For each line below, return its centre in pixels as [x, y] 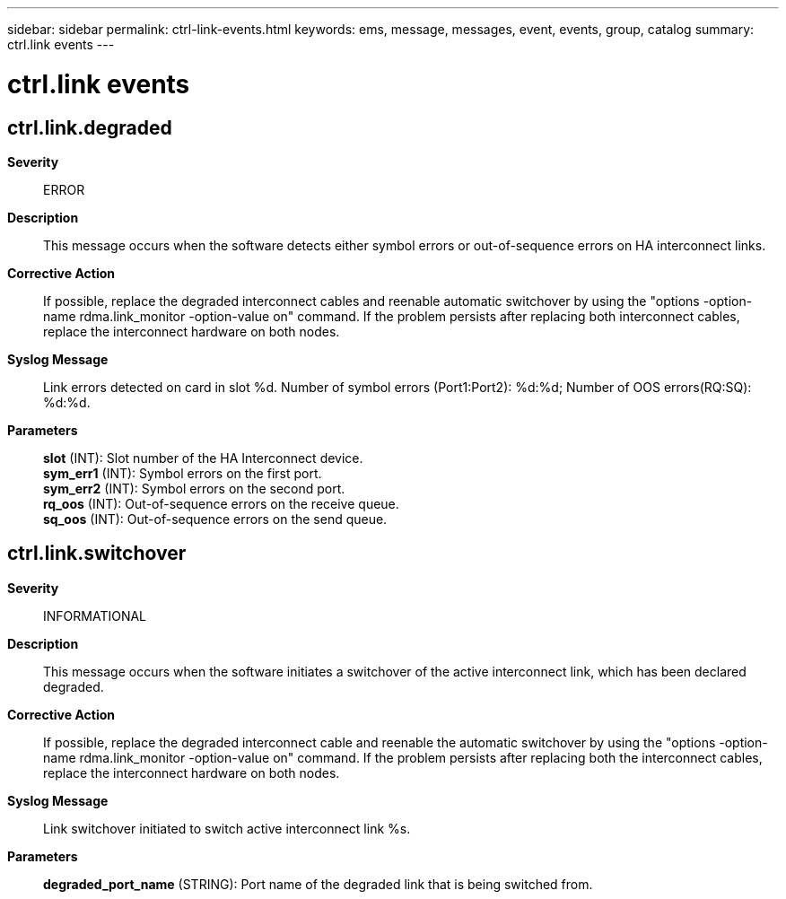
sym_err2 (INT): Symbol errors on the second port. [194, 488]
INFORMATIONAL [95, 615]
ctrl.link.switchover [97, 554]
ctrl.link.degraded [90, 127]
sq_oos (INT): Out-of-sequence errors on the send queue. [215, 519]
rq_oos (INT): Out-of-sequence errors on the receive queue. [221, 503]
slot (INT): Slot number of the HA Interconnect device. [203, 458]
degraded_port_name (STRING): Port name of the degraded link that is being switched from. [318, 884]
